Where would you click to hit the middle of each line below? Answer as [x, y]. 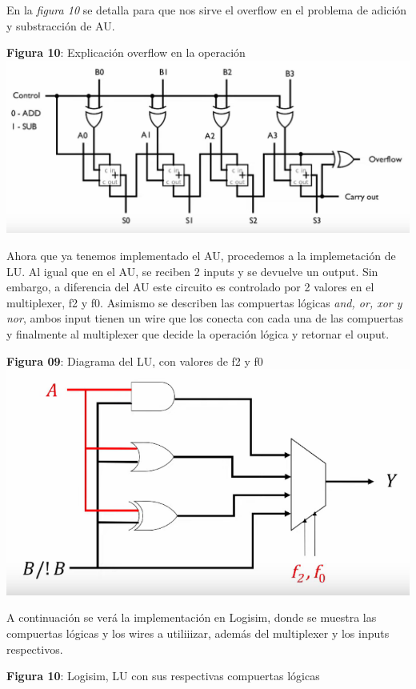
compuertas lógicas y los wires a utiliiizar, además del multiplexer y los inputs [198, 633]
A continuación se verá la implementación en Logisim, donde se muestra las [192, 617]
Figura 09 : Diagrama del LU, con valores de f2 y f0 [135, 361]
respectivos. [35, 649]
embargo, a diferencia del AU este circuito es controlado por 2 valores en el [190, 287]
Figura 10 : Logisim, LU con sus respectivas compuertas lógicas [163, 676]
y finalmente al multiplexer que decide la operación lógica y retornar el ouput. [198, 333]
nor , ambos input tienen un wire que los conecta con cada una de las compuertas [205, 318]
